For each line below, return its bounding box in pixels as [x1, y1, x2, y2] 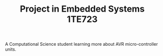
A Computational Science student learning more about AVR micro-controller [5, 41, 158, 47]
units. [5, 46, 16, 52]
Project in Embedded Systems [20, 3, 145, 15]
